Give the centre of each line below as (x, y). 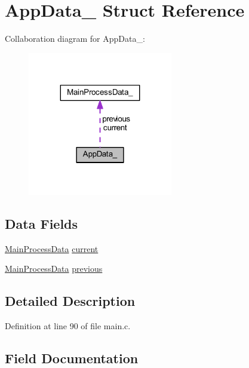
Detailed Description (70, 301)
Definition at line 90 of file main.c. (68, 326)
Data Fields (41, 224)
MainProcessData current (52, 248)
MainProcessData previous (54, 269)
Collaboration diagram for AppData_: (75, 39)
